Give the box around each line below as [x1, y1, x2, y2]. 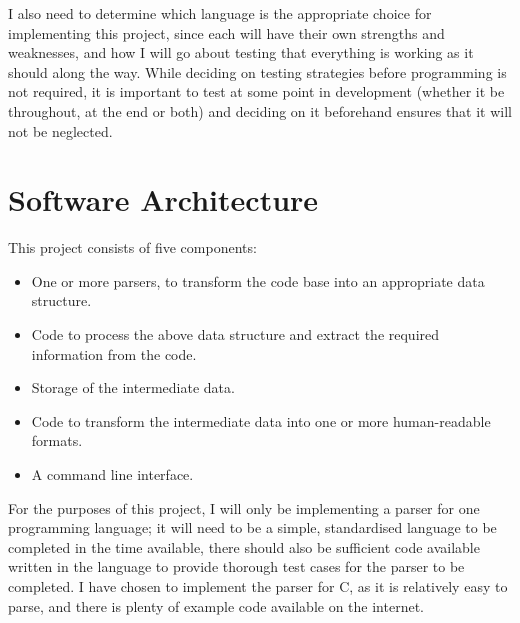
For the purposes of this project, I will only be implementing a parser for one [8, 497, 480, 518]
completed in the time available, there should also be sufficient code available [8, 536, 480, 557]
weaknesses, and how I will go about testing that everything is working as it [8, 42, 474, 63]
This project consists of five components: [8, 237, 257, 258]
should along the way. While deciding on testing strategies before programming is [8, 61, 507, 82]
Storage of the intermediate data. [31, 377, 235, 398]
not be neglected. [8, 120, 113, 141]
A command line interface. [31, 464, 194, 485]
